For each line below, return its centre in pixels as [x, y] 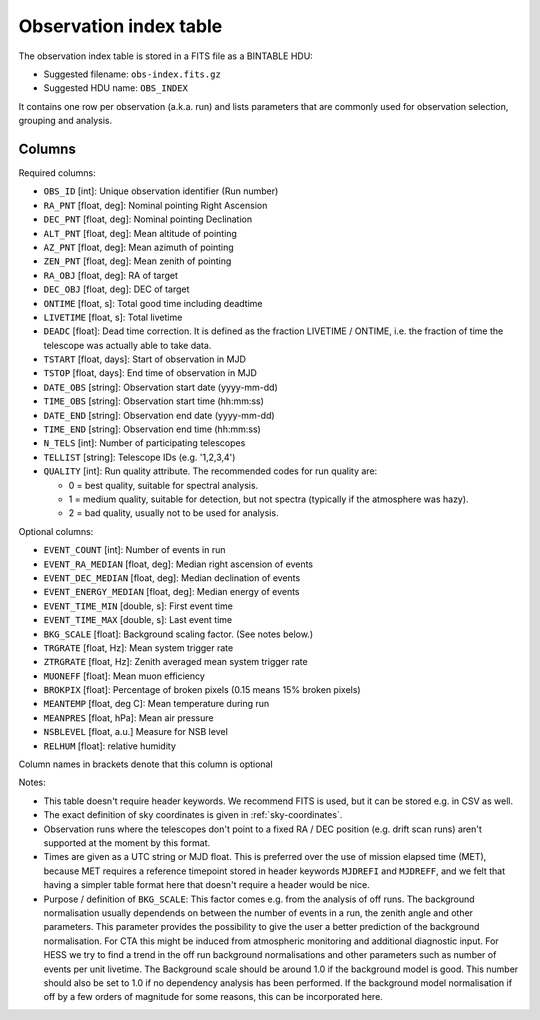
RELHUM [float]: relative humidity [110, 746]
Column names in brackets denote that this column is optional [146, 764]
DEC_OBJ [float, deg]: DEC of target [116, 289]
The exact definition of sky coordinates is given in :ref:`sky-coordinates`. [193, 815]
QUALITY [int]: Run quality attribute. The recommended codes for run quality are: [210, 471]
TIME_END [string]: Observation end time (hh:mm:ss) [152, 429]
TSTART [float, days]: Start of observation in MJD [145, 359]
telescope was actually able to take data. [127, 345]
